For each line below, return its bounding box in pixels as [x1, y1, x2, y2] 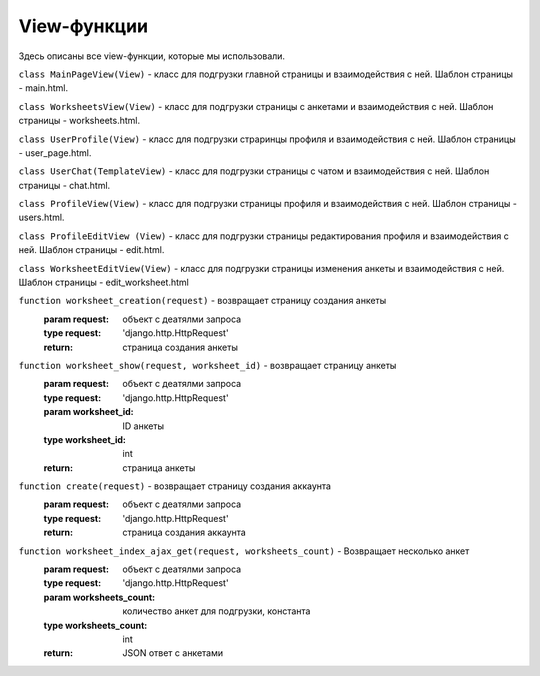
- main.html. [18, 82, 69, 94]
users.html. [18, 211, 65, 224]
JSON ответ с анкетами [122, 647, 224, 659]
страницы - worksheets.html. [18, 115, 140, 127]
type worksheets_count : [43, 619, 148, 631]
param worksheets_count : [43, 591, 155, 603]
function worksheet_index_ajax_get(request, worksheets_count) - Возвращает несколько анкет [18, 545, 470, 557]
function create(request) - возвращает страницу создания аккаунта [18, 480, 332, 492]
